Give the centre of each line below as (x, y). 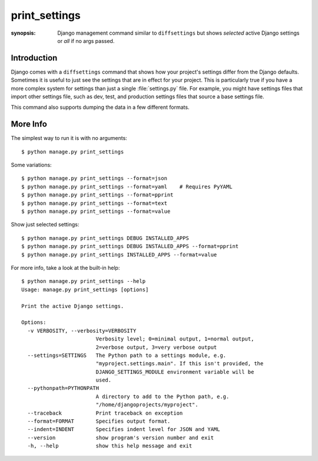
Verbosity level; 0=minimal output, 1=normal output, (175, 339)
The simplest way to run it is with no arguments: (69, 138)
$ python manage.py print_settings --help (84, 281)
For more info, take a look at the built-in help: (65, 268)
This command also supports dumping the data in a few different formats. (100, 107)
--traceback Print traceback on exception (105, 413)
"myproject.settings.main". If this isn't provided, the (180, 364)
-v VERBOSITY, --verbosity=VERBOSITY (82, 330)
